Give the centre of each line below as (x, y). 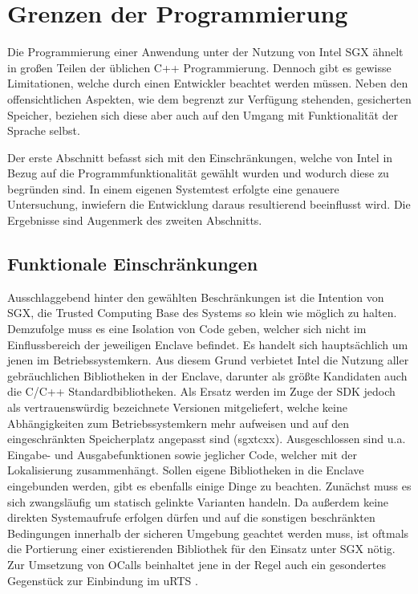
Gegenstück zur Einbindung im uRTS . (103, 580)
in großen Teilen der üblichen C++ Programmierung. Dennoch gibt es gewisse (199, 67)
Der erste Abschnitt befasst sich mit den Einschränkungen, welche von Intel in (200, 157)
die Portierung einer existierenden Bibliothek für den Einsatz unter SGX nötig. (201, 549)
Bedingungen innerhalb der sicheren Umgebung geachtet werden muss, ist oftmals (208, 533)
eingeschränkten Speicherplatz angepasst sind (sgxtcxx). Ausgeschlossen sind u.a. (207, 439)
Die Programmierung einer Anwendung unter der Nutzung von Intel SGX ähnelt (205, 52)
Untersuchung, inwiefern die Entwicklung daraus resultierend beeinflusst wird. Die (209, 204)
